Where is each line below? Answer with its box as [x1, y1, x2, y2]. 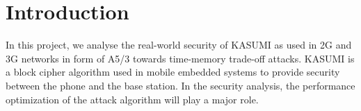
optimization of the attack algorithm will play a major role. [6, 92, 259, 106]
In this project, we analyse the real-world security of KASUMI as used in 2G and [6, 37, 352, 52]
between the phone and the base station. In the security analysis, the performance [6, 78, 355, 92]
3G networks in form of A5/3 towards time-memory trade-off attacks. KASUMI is [6, 51, 355, 65]
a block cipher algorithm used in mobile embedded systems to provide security [6, 65, 340, 79]
